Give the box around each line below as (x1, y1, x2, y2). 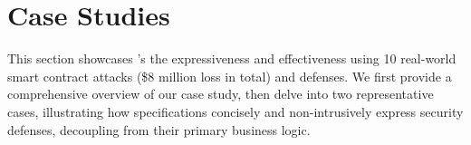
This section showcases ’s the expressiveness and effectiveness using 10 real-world (7, 49, 457, 68)
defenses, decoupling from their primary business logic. (7, 120, 311, 139)
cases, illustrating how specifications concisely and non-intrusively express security (7, 101, 464, 121)
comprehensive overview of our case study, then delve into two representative (7, 84, 434, 103)
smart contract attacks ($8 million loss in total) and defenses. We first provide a (7, 66, 452, 85)
